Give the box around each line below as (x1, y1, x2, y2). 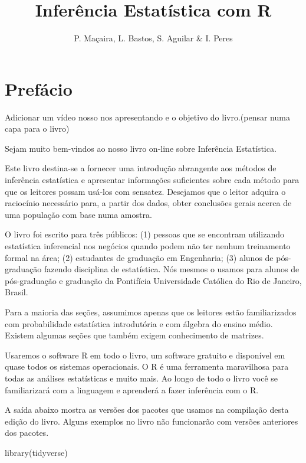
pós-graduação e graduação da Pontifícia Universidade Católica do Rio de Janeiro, (5, 274, 302, 286)
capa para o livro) (5, 122, 70, 135)
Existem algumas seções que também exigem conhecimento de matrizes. (5, 329, 264, 341)
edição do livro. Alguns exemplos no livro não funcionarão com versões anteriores (5, 415, 298, 427)
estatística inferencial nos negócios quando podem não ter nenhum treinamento (5, 240, 291, 252)
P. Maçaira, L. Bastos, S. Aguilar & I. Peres (74, 32, 233, 44)
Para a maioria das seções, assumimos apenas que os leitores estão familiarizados (5, 305, 297, 318)
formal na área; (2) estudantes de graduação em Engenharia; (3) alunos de (5, 251, 274, 263)
